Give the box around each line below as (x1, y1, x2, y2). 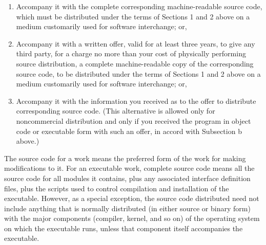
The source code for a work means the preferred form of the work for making (4, 152, 246, 163)
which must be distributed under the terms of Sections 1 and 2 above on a (16, 11, 250, 21)
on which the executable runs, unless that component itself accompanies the (4, 222, 243, 233)
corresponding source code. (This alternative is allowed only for (16, 105, 215, 116)
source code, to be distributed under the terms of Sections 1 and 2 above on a (16, 68, 261, 79)
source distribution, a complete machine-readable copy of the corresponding (16, 58, 254, 69)
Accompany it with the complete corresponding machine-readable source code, (16, 1, 262, 11)
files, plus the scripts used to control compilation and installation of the (4, 183, 229, 193)
